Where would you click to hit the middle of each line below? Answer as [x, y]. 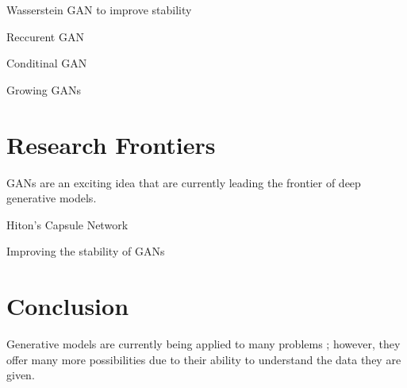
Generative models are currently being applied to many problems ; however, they [203, 344]
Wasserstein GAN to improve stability [99, 10]
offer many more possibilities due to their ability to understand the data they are [204, 359]
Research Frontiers [111, 144]
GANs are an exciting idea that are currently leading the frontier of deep [184, 182]
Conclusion [68, 306]
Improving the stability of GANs [86, 251]
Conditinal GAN [47, 63]
